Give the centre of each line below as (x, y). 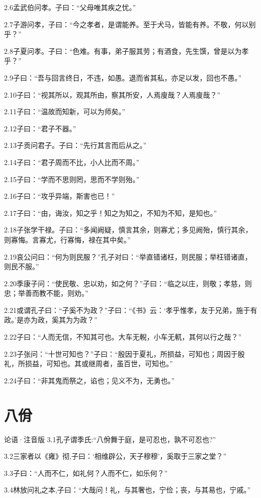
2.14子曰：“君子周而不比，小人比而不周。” (72, 162)
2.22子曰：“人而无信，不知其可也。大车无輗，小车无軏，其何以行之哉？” (123, 337)
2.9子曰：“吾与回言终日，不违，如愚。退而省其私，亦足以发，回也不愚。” (123, 77)
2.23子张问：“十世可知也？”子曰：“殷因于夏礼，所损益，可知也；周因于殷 (124, 353)
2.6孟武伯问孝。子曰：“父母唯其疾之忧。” (70, 7)
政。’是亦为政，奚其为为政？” (51, 320)
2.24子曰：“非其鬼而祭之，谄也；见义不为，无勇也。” (90, 380)
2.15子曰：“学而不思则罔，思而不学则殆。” (72, 179)
